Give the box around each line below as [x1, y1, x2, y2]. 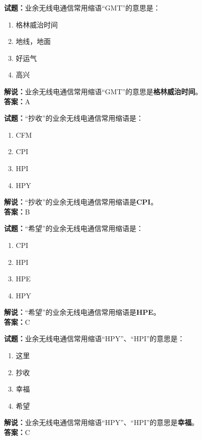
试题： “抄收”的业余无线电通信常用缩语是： [4, 113, 144, 123]
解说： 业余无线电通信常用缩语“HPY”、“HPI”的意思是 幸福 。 [4, 417, 199, 428]
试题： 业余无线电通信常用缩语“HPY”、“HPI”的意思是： [4, 333, 185, 344]
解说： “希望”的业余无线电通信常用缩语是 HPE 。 [4, 307, 161, 317]
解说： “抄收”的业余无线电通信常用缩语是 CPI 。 [4, 197, 158, 207]
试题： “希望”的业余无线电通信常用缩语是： [4, 223, 144, 233]
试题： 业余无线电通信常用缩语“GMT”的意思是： [4, 2, 161, 12]
